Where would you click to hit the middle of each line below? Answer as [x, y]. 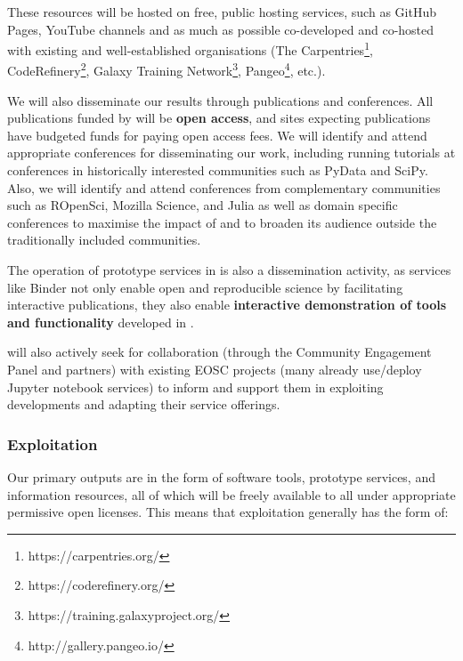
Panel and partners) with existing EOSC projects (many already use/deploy [215, 369]
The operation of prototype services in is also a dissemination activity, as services [229, 270]
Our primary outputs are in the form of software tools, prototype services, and [221, 477]
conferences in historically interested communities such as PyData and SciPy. [218, 170]
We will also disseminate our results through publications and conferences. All [220, 100]
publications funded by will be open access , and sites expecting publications [219, 118]
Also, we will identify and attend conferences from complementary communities [224, 187]
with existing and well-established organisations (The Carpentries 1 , [190, 48]
